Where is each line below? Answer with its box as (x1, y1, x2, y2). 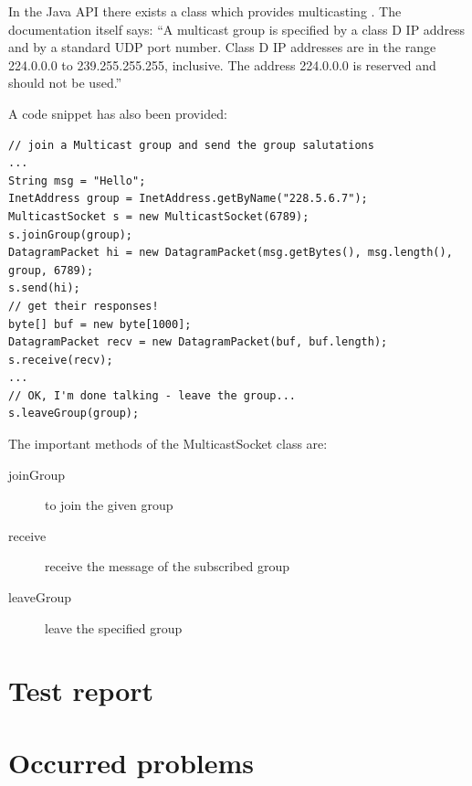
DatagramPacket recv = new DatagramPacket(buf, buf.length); (8, 335, 388, 349)
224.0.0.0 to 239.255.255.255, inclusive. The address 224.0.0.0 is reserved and (8, 55, 436, 74)
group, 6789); (8, 263, 94, 277)
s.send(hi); (8, 281, 80, 295)
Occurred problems (8, 743, 254, 781)
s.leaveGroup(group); (8, 407, 140, 420)
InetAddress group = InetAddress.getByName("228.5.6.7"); (8, 192, 368, 206)
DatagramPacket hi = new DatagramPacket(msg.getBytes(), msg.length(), (8, 246, 453, 260)
